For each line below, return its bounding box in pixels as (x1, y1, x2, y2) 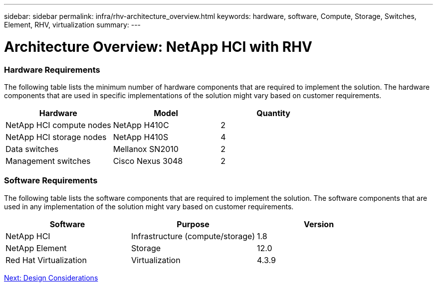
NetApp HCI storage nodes (5, 132, 107, 142)
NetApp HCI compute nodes (5, 120, 111, 130)
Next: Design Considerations (4, 273, 98, 282)
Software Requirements (4, 175, 98, 186)
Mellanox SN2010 (113, 143, 179, 154)
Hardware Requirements (4, 64, 100, 75)
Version (304, 219, 334, 229)
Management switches (5, 155, 91, 166)
